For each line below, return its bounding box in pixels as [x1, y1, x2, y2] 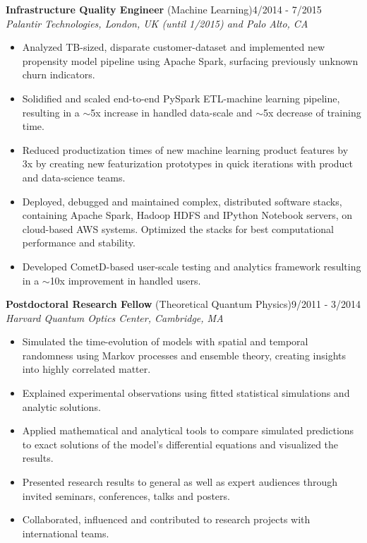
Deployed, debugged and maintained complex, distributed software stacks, [22, 193, 342, 208]
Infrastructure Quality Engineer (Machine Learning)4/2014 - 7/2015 [6, 2, 322, 16]
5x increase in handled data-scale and [90, 105, 253, 119]
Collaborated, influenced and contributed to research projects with [22, 512, 311, 527]
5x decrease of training [263, 105, 361, 119]
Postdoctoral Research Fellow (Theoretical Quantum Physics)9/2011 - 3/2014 [6, 297, 361, 311]
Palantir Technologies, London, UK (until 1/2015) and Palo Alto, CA [6, 16, 308, 30]
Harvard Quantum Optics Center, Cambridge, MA [6, 310, 224, 325]
